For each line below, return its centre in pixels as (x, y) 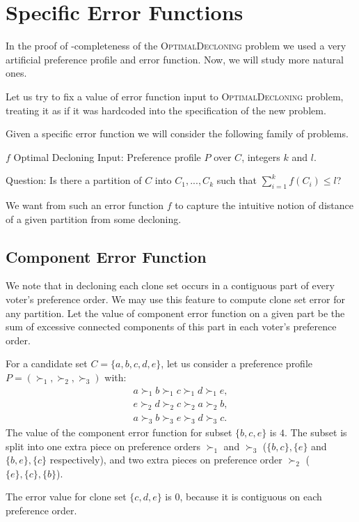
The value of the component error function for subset (119, 432)
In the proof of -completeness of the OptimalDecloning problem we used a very (176, 46)
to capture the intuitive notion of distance (264, 205)
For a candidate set (47, 363)
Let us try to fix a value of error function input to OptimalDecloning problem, (175, 96)
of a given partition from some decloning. (94, 218)
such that (237, 180)
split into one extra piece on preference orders (103, 446)
